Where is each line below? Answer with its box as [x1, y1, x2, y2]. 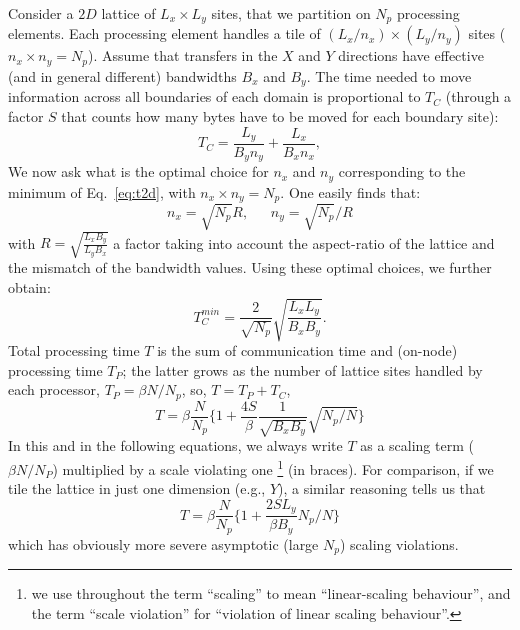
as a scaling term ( [360, 435, 474, 456]
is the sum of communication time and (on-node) [157, 340, 458, 361]
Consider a [8, 3, 74, 23]
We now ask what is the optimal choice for [8, 161, 269, 182]
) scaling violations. [339, 533, 459, 554]
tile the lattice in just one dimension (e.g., [8, 478, 266, 499]
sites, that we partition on [211, 3, 371, 23]
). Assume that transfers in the [87, 45, 278, 66]
